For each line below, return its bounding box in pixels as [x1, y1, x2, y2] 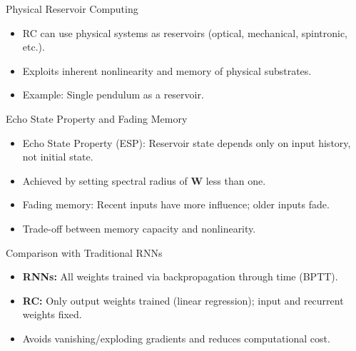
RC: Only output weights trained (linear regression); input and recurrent [22, 292, 344, 307]
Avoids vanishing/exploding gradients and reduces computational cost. [22, 330, 330, 345]
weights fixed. [22, 307, 82, 322]
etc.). [22, 39, 45, 54]
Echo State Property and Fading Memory [6, 111, 188, 126]
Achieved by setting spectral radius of [22, 173, 188, 188]
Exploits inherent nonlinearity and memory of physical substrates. [22, 63, 312, 78]
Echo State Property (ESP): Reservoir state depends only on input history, [22, 135, 351, 150]
